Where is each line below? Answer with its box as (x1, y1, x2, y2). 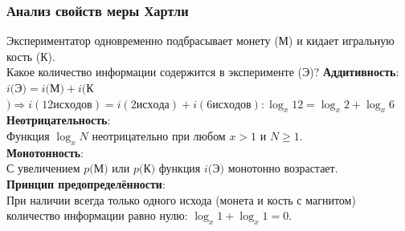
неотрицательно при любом (92, 127, 226, 144)
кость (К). (6, 47, 55, 64)
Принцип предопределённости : (6, 175, 166, 192)
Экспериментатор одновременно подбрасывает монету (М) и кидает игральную (6, 32, 395, 49)
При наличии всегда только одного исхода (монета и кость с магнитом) (6, 191, 356, 208)
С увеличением (6, 160, 80, 176)
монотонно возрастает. (227, 160, 338, 176)
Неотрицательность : (6, 111, 111, 128)
